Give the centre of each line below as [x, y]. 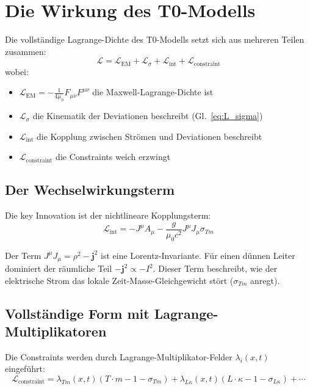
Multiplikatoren [56, 331]
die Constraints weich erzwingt [113, 157]
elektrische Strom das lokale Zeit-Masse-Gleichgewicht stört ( [119, 280]
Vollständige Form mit [77, 313]
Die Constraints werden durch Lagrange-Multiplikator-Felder [119, 356]
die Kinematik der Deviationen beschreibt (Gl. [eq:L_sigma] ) [148, 116]
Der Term [23, 255]
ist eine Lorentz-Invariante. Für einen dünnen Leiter [198, 255]
